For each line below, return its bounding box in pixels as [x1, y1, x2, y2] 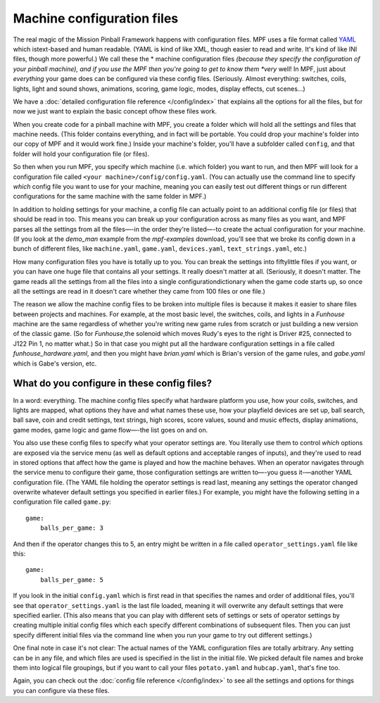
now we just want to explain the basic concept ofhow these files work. [13, 107, 217, 116]
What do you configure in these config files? [13, 378, 213, 390]
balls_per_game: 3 [39, 524, 104, 532]
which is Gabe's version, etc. [13, 359, 97, 368]
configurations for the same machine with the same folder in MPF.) [13, 192, 207, 201]
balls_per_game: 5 [39, 576, 104, 584]
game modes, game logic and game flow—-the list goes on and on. [13, 425, 208, 434]
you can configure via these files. [13, 686, 110, 695]
